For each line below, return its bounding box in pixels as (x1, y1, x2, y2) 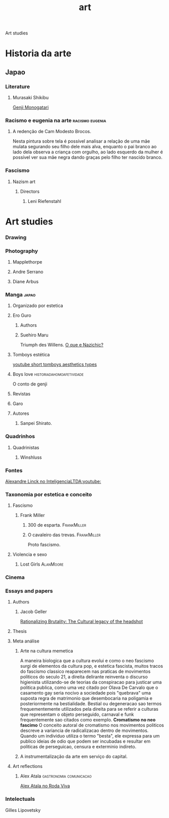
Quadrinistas (12, 444, 39, 450)
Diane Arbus (12, 279, 39, 285)
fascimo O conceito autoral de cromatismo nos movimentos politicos (20, 722, 164, 728)
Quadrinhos (5, 433, 35, 440)
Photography (5, 247, 38, 254)
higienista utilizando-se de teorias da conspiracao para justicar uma (20, 679, 162, 685)
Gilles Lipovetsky (5, 807, 41, 813)
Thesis (12, 628, 27, 634)
